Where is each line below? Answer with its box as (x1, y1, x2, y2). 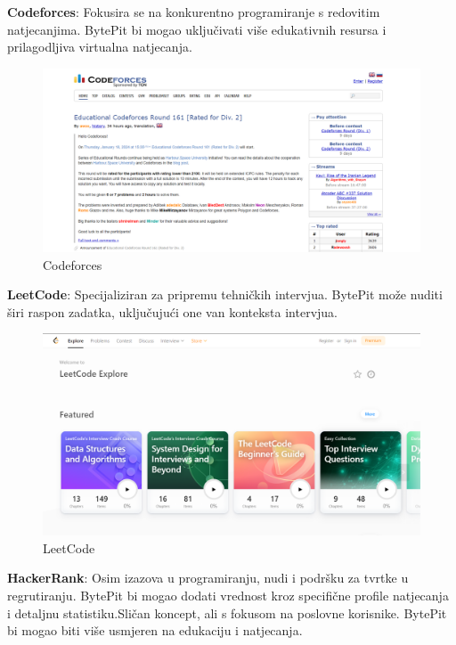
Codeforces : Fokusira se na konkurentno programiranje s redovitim (7, 3, 380, 20)
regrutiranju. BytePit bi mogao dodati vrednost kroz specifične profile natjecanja (7, 586, 449, 605)
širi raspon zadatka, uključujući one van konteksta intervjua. (7, 302, 338, 321)
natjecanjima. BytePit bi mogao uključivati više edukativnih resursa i (7, 20, 387, 38)
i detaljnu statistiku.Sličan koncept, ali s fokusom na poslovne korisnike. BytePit (7, 603, 447, 622)
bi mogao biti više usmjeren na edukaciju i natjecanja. (7, 621, 303, 640)
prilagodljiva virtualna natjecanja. (7, 37, 192, 56)
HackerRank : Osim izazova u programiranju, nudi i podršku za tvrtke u (7, 568, 409, 587)
